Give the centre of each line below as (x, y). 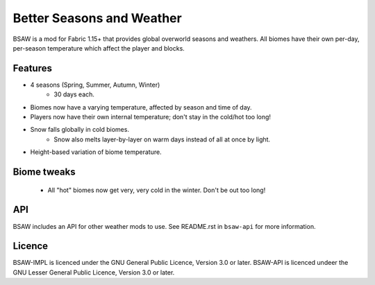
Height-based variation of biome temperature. (96, 152)
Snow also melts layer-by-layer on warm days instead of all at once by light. (162, 139)
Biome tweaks (44, 172)
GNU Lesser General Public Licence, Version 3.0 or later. (94, 272)
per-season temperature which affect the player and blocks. (99, 48)
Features (32, 68)
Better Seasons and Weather (97, 18)
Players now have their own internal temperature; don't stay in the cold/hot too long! (150, 117)
